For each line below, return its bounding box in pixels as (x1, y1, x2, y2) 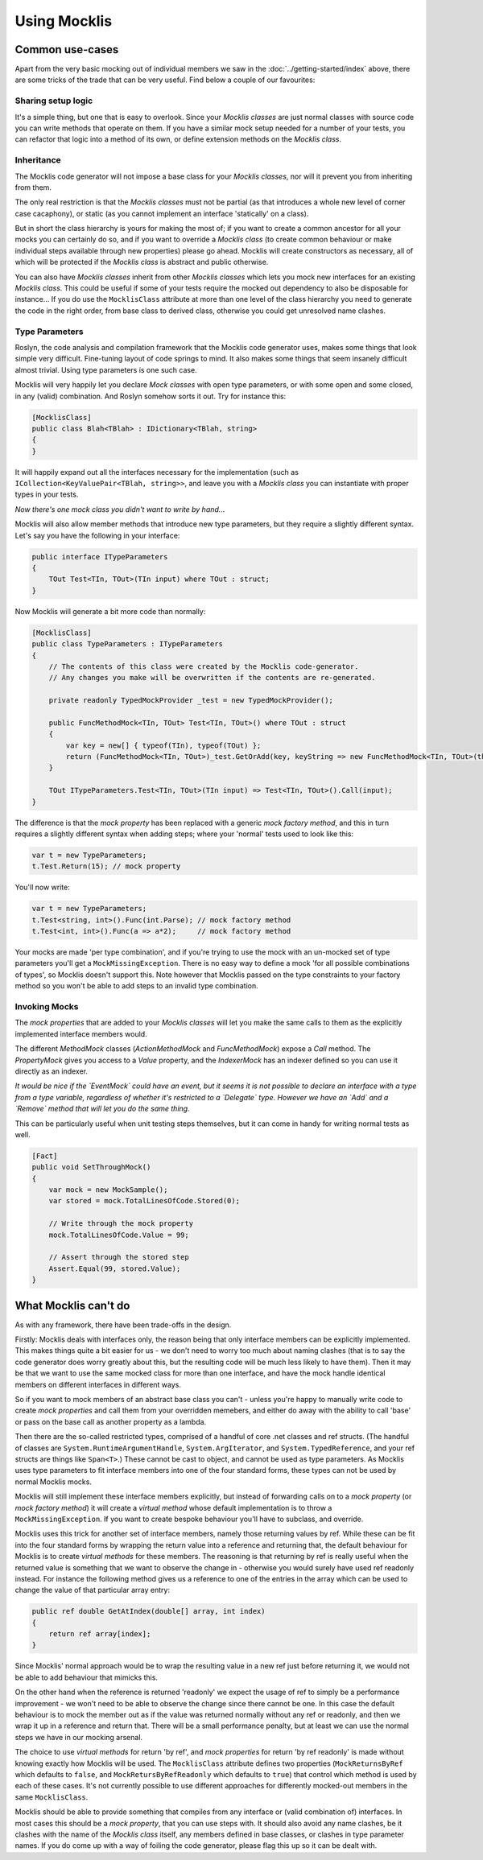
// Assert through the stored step (48, 1252, 189, 1262)
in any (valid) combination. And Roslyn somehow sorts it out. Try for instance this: (14, 391, 287, 401)
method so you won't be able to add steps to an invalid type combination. (14, 981, 258, 991)
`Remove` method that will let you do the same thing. (14, 1103, 190, 1114)
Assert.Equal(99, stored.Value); (48, 1264, 181, 1273)
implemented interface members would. (14, 1029, 148, 1038)
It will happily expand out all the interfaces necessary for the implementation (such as (14, 467, 299, 476)
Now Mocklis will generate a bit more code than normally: (14, 606, 206, 616)
